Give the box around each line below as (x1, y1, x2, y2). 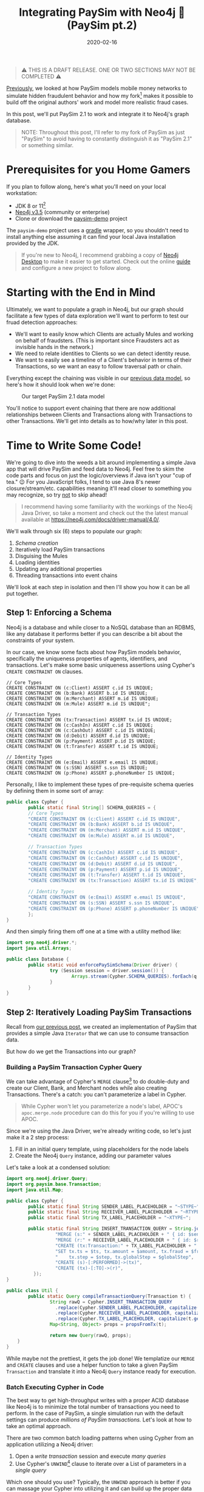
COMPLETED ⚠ (21, 72, 62, 80)
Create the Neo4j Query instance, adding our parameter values (15, 1152, 171, 1159)
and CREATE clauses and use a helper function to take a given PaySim (6, 1361, 178, 1369)
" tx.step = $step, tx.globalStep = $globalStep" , (55, 1254, 194, 1260)
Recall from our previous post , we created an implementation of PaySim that (6, 1023, 197, 1031)
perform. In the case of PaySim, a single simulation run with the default (6, 1409, 184, 1417)
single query (15, 1466, 47, 1474)
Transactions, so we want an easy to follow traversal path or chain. (15, 363, 183, 370)
